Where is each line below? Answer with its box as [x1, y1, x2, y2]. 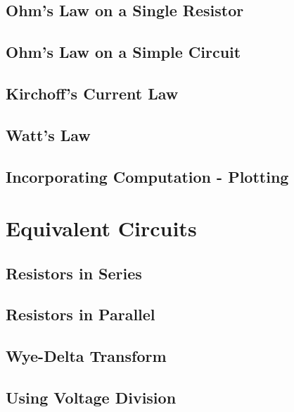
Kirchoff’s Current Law [6, 82, 179, 104]
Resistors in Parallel [6, 303, 155, 325]
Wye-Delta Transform [6, 345, 167, 367]
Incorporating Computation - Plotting [6, 165, 289, 187]
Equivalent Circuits [6, 214, 197, 243]
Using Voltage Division [6, 387, 177, 408]
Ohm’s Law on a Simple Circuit [6, 41, 241, 63]
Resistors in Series [6, 262, 142, 284]
